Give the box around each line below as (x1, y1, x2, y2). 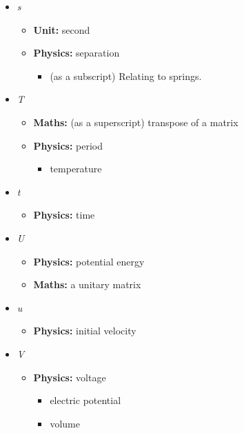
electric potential (50, 393, 121, 407)
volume (50, 416, 80, 430)
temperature (50, 161, 102, 176)
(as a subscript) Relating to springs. (50, 68, 202, 83)
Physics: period (33, 138, 103, 152)
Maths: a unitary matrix (33, 277, 141, 292)
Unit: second (33, 22, 90, 37)
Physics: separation (33, 46, 120, 60)
